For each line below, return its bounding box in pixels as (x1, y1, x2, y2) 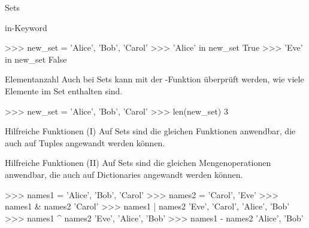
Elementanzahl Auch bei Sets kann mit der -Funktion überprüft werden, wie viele (5, 73, 304, 85)
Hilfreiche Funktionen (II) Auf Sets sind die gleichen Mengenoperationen (5, 156, 271, 169)
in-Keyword (5, 21, 47, 33)
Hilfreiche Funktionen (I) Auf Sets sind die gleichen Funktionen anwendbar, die (5, 125, 296, 137)
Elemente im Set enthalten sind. (5, 84, 123, 97)
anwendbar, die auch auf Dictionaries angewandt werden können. (5, 168, 243, 180)
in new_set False (5, 53, 67, 65)
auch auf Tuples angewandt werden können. (5, 136, 165, 149)
